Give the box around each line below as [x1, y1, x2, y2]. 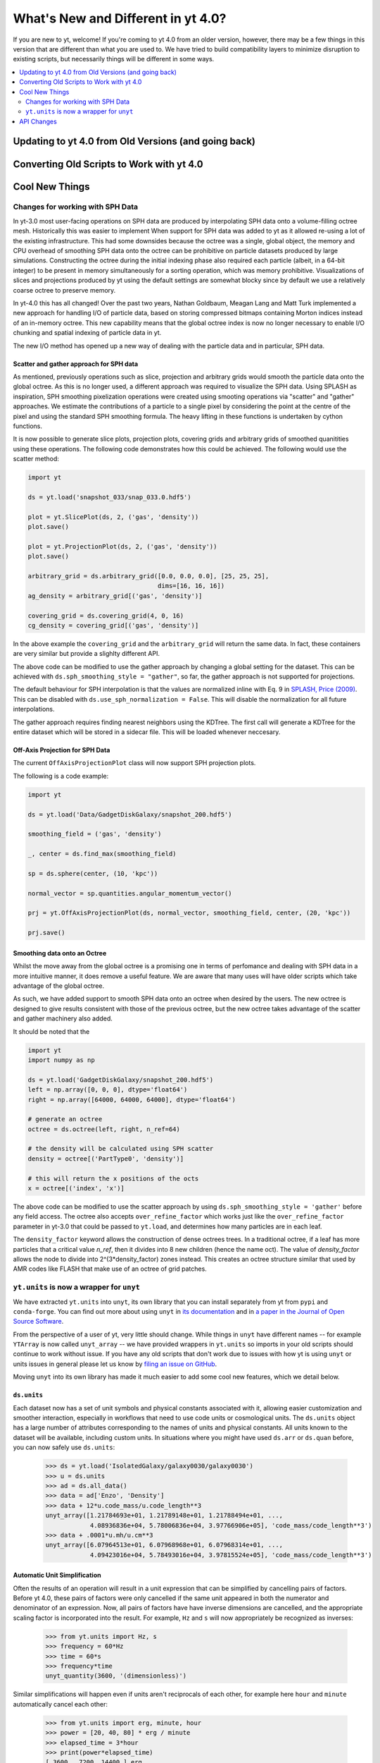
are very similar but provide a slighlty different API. [13, 649, 160, 658]
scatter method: [13, 455, 60, 463]
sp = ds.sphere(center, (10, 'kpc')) [27, 870, 158, 877]
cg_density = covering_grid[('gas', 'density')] [27, 621, 199, 629]
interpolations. [13, 705, 56, 714]
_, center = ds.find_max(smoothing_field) [27, 850, 177, 858]
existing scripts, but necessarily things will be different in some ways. [13, 55, 215, 63]
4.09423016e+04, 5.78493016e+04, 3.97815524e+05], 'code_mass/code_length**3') [89, 1551, 372, 1558]
